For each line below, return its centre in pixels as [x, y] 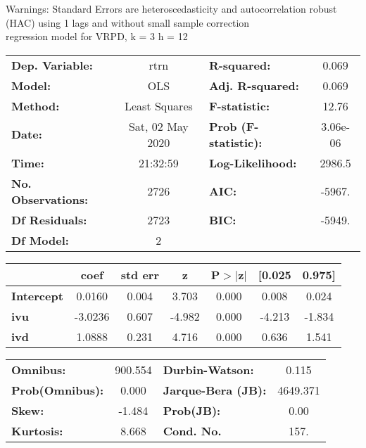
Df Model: [40, 240]
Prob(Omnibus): [58, 390]
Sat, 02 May [158, 126]
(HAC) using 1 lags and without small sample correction [128, 22]
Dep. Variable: [52, 65]
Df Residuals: [49, 219]
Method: [36, 105]
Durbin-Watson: [208, 369]
